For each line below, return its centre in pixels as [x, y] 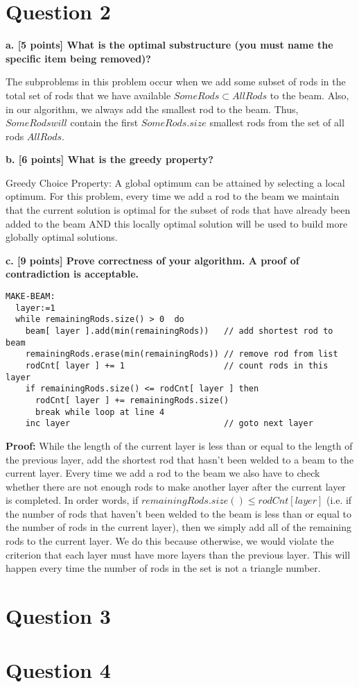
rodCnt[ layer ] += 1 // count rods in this [177, 365]
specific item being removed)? [78, 58]
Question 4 [58, 670]
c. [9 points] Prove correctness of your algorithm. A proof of [152, 260]
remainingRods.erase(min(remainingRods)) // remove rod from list [182, 354]
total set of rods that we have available [88, 95]
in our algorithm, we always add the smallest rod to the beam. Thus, [152, 109]
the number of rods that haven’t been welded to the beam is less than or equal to [178, 513]
